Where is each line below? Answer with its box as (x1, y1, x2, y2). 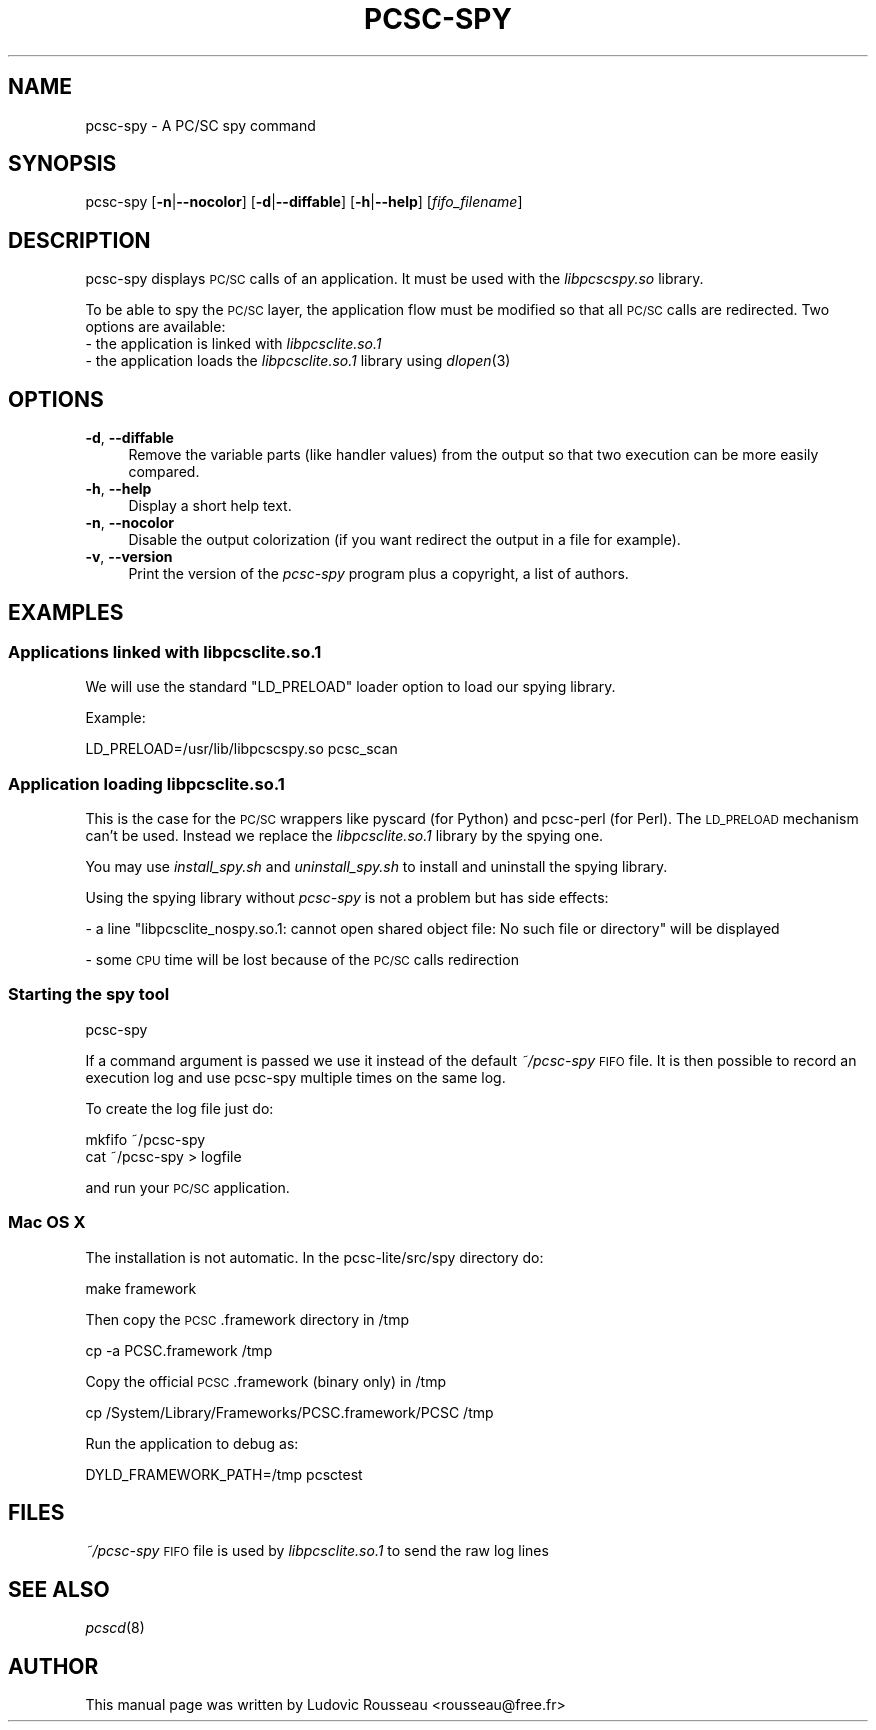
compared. (128, 463, 200, 481)
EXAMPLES (8, 599, 124, 625)
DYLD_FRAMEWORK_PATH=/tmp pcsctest (85, 1465, 363, 1483)
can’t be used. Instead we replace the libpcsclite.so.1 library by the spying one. (85, 827, 604, 845)
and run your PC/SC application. (85, 1178, 290, 1196)
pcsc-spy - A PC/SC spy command (85, 116, 316, 134)
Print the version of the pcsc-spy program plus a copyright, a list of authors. (128, 565, 629, 583)
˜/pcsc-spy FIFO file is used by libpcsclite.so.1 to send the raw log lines (85, 1542, 549, 1560)
